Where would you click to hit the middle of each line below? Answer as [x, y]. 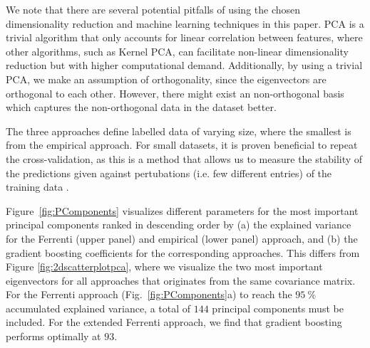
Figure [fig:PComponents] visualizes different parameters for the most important [182, 210]
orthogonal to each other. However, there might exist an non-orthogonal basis [175, 93]
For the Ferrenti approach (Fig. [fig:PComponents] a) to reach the [149, 294]
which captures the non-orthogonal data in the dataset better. [141, 107]
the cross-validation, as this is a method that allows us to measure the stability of [184, 158]
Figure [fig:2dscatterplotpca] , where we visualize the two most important [164, 267]
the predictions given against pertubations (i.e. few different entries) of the [169, 173]
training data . [37, 187]
